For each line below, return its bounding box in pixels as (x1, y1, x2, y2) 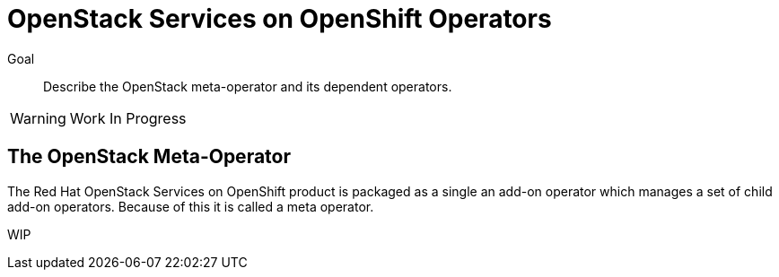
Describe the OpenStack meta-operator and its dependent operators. (43, 78, 452, 94)
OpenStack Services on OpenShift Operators (7, 4, 552, 34)
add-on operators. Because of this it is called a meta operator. (7, 198, 374, 214)
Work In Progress (69, 108, 187, 127)
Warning (10, 108, 66, 127)
